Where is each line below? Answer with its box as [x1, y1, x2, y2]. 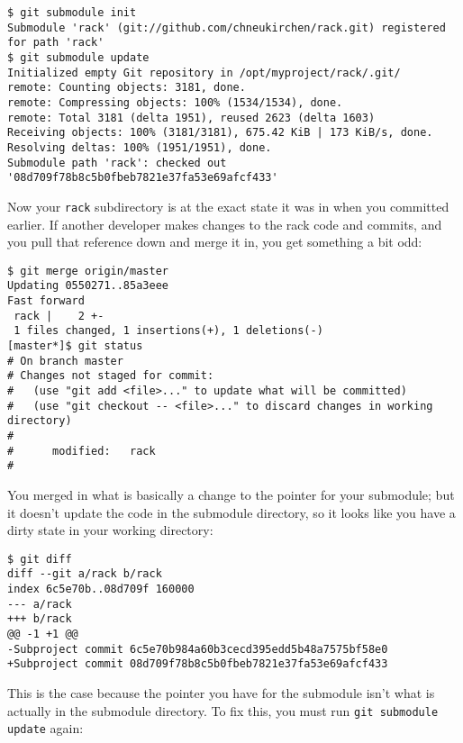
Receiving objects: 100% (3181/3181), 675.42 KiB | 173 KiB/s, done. [7, 126, 433, 140]
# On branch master [7, 354, 123, 367]
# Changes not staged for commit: [7, 369, 214, 383]
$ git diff [7, 552, 72, 566]
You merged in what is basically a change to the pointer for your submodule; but [7, 485, 455, 503]
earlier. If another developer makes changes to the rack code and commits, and [7, 214, 442, 233]
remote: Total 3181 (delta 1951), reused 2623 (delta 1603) [7, 111, 376, 124]
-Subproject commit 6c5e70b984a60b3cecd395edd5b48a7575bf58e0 [7, 642, 388, 656]
